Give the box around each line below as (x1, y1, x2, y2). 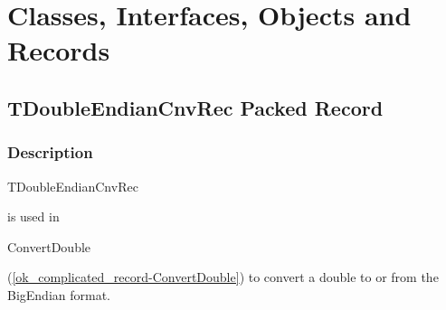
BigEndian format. (7, 285, 111, 304)
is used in (7, 207, 60, 226)
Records (7, 32, 110, 69)
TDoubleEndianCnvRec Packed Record (7, 93, 384, 121)
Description (7, 141, 93, 164)
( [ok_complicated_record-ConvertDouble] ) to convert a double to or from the (7, 268, 439, 287)
